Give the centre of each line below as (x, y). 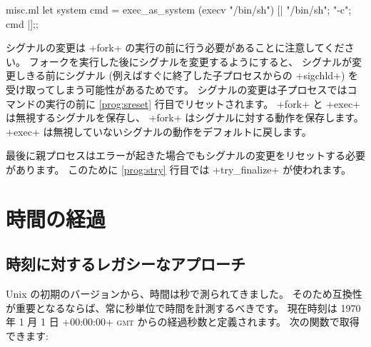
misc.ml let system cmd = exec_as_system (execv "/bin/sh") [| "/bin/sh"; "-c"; (179, 9)
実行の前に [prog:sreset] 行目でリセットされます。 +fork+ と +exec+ (203, 103)
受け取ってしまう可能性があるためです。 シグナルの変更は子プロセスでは (177, 89)
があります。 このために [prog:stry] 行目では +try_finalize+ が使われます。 (179, 169)
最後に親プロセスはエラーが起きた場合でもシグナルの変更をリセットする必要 (185, 155)
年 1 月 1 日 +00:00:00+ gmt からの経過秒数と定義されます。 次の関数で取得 (183, 322)
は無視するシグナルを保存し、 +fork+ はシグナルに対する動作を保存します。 (185, 117)
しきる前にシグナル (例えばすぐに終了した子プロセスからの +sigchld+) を (187, 75)
